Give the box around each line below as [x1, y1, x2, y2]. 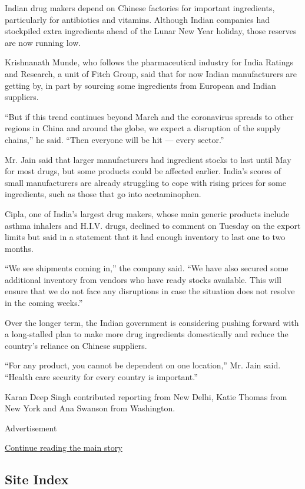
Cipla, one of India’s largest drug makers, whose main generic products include [5, 207, 290, 219]
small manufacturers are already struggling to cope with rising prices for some [5, 176, 286, 188]
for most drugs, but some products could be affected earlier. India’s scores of [5, 165, 281, 177]
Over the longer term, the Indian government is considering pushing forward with [5, 316, 299, 328]
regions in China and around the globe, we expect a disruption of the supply [5, 122, 281, 134]
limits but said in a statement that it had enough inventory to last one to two [5, 231, 286, 243]
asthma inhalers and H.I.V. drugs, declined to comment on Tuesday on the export [5, 219, 301, 231]
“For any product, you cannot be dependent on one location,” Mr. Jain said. [5, 359, 281, 371]
